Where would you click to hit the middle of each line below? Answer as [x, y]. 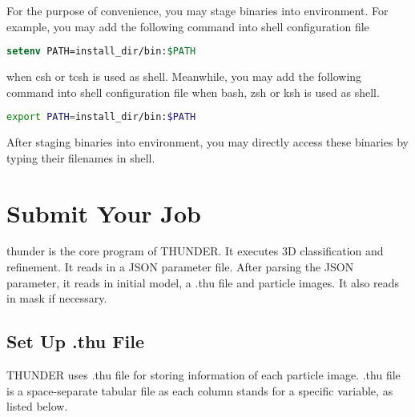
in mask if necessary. [57, 298]
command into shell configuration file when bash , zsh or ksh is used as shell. [193, 92]
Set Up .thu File [75, 341]
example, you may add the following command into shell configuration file [188, 26]
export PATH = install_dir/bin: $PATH [101, 117]
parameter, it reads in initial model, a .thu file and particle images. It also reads [203, 282]
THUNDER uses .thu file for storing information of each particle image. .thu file [203, 375]
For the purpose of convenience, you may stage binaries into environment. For [197, 10]
